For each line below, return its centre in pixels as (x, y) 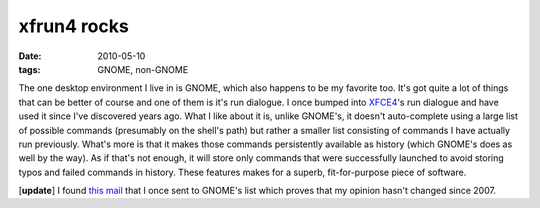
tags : (29, 69)
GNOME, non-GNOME (143, 69)
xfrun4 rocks (73, 26)
